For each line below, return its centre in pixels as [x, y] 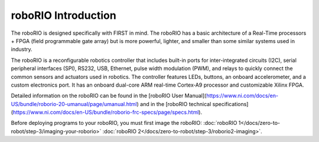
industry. [22, 49]
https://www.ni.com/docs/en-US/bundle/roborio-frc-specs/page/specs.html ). [108, 113]
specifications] [230, 104]
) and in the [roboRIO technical [174, 104]
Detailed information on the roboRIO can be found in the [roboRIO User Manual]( [109, 96]
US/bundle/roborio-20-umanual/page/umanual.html [74, 104]
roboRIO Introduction [64, 15]
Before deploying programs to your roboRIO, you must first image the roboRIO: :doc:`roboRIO [124, 123]
